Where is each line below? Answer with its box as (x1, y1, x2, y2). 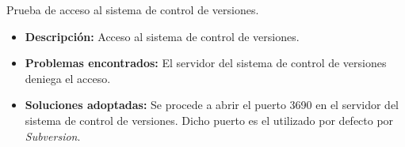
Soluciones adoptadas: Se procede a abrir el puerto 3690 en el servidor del (25, 96, 399, 113)
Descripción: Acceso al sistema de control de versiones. (25, 28, 300, 44)
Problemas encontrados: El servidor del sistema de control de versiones (25, 55, 387, 71)
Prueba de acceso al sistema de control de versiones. (6, 2, 259, 17)
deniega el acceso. (25, 70, 111, 86)
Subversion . (25, 127, 81, 144)
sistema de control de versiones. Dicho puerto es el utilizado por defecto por (25, 111, 394, 128)
